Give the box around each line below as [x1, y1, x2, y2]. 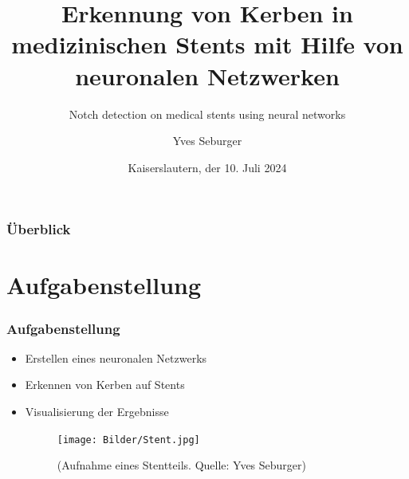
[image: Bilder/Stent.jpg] [57, 434, 200, 446]
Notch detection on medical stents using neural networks [69, 105, 346, 122]
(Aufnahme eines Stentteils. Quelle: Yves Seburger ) [57, 457, 307, 473]
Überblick [6, 219, 71, 239]
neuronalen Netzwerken [75, 59, 340, 92]
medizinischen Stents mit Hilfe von [11, 28, 403, 61]
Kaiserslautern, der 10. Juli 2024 [128, 159, 287, 175]
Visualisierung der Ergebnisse [25, 402, 169, 419]
